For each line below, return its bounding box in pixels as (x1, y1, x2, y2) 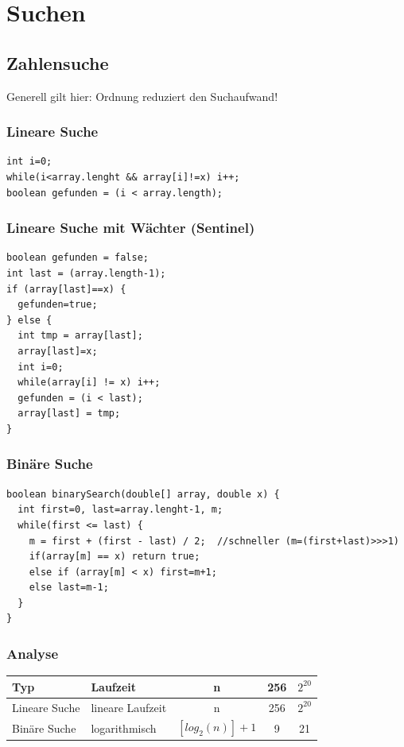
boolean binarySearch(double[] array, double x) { (6, 488, 280, 500)
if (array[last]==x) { (6, 283, 126, 295)
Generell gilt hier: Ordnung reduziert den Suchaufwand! (6, 87, 278, 104)
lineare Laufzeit (91, 699, 167, 715)
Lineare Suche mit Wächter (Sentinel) (6, 218, 255, 238)
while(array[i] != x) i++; (17, 377, 161, 389)
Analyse (6, 644, 59, 663)
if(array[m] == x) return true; (29, 551, 200, 563)
